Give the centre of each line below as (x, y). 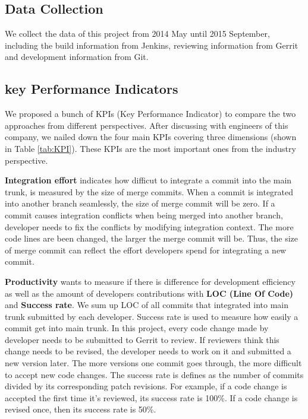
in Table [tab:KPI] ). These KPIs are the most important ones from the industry (150, 148)
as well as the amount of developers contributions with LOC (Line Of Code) (149, 293)
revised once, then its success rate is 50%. (81, 409)
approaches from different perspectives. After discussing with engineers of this (147, 125)
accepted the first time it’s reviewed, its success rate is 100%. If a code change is (151, 397)
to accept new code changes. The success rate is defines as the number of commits (154, 374)
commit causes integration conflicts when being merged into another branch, (144, 215)
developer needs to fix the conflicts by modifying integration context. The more (149, 226)
